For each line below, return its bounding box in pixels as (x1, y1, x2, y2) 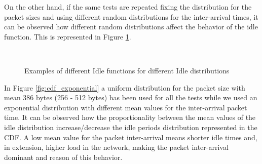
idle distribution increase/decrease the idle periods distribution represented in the (4, 121, 257, 132)
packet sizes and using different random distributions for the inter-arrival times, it (4, 11, 258, 22)
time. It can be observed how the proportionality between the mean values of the (4, 112, 256, 122)
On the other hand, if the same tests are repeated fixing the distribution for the (4, 2, 252, 12)
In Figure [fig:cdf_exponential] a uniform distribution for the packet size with (4, 82, 245, 93)
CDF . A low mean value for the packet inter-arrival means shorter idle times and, (4, 132, 257, 142)
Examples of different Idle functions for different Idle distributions (24, 65, 230, 75)
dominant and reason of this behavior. (4, 151, 123, 162)
